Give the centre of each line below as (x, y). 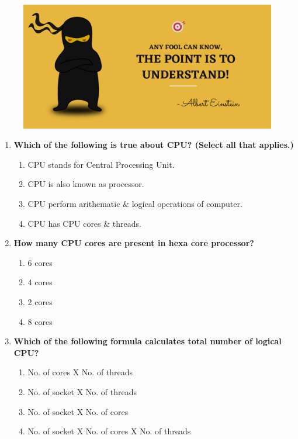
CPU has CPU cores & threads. (84, 223)
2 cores (40, 301)
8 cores (40, 321)
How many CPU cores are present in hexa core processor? (134, 243)
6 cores (40, 262)
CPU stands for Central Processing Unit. (101, 164)
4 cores (40, 282)
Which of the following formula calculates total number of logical (148, 341)
